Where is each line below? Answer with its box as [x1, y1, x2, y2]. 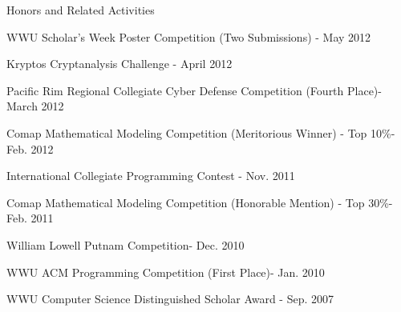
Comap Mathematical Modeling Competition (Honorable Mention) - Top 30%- [6, 194, 393, 210]
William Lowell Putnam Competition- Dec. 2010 [6, 236, 245, 253]
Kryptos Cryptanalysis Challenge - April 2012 [6, 55, 233, 72]
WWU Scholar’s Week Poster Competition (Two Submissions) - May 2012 [6, 28, 371, 45]
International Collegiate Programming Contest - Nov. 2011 [6, 167, 295, 184]
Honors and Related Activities [6, 2, 155, 18]
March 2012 [6, 98, 64, 114]
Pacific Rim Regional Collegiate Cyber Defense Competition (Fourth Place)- [6, 82, 382, 98]
